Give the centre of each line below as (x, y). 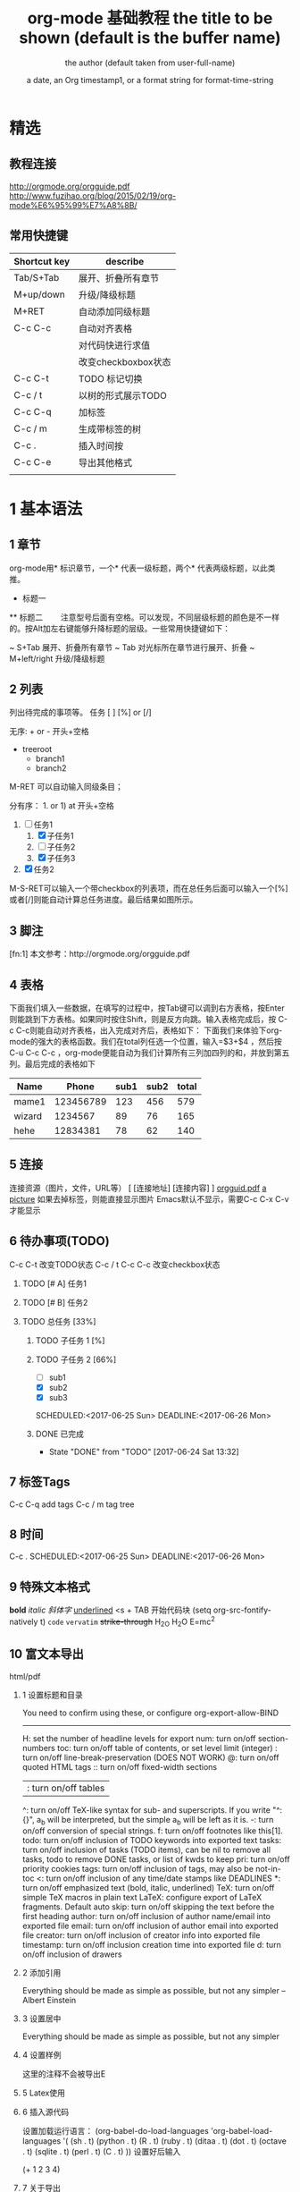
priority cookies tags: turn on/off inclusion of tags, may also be (138, 1869)
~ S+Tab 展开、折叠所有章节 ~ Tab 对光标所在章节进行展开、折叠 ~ (132, 647)
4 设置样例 (42, 2055)
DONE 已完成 (60, 1434)
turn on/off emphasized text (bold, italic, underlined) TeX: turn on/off (148, 1888)
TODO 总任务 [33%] (59, 1321)
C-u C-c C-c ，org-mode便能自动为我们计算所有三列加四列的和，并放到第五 (150, 1053)
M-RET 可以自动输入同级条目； (66, 787)
